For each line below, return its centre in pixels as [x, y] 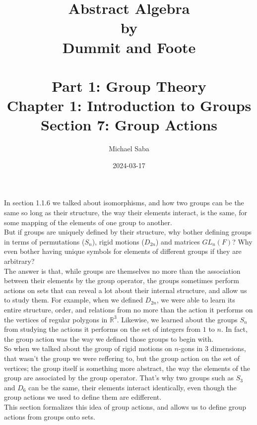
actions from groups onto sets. [50, 416]
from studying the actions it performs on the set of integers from [102, 329]
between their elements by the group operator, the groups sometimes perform [122, 280]
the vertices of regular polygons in [56, 319]
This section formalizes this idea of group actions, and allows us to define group [125, 406]
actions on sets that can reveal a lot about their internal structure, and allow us [126, 290]
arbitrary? [19, 261]
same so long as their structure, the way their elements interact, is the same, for [126, 212]
